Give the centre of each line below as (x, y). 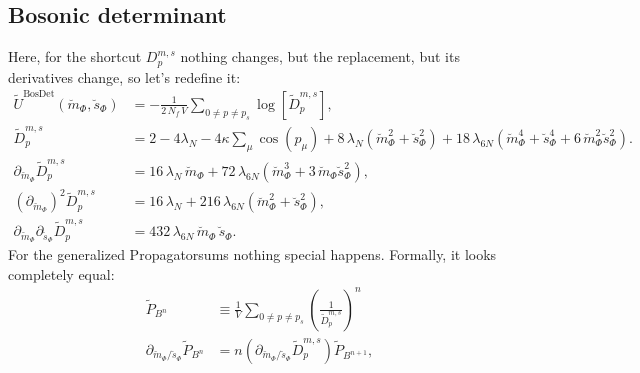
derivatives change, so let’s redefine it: (124, 76)
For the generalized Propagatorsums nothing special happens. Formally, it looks (252, 253)
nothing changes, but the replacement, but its (320, 56)
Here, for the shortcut (75, 56)
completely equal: (61, 273)
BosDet (39, 94)
